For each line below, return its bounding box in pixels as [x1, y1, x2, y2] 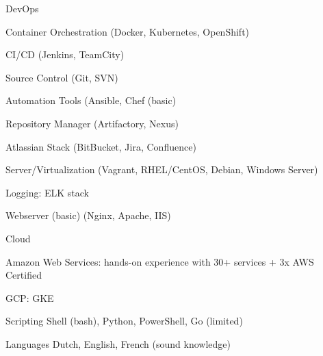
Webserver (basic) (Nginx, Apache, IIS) [5, 208, 171, 222]
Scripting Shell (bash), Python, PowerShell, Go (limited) [5, 314, 243, 328]
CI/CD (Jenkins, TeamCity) [5, 47, 125, 62]
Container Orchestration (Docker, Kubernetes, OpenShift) [5, 24, 250, 38]
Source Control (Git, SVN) [5, 70, 118, 84]
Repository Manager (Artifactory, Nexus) [5, 116, 179, 130]
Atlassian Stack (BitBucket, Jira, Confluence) [5, 139, 196, 153]
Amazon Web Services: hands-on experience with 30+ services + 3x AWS [5, 254, 314, 268]
